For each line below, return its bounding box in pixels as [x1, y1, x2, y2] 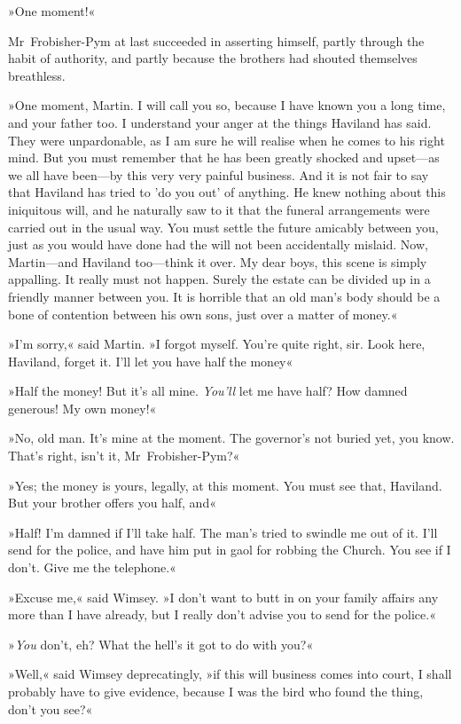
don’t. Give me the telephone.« [8, 558, 176, 577]
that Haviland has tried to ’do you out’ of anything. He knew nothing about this [8, 183, 446, 201]
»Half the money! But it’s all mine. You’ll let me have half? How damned [8, 382, 408, 400]
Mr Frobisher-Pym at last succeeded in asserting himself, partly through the [8, 31, 425, 50]
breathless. [8, 66, 66, 84]
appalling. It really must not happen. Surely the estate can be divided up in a [8, 270, 431, 288]
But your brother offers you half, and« [8, 493, 216, 512]
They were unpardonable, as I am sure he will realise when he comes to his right [8, 130, 445, 149]
